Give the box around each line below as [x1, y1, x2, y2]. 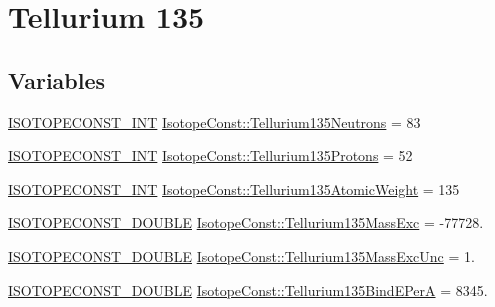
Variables [8, 64, 106, 95]
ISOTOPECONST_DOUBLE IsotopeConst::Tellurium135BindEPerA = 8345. [8, 279, 488, 300]
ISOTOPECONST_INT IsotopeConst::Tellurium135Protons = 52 [8, 145, 413, 166]
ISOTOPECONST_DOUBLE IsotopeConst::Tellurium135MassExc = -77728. [8, 212, 484, 233]
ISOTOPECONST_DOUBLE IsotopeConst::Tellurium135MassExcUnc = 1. [8, 245, 475, 266]
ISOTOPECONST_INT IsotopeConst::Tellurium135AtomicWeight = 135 [8, 178, 460, 199]
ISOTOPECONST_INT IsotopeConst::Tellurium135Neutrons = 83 [8, 111, 421, 132]
